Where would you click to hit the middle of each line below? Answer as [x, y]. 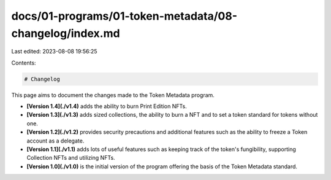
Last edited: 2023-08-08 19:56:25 [54, 52]
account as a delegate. [55, 141]
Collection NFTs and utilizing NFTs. [71, 158]
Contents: [24, 63]
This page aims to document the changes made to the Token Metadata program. [113, 95]
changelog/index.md [66, 33]
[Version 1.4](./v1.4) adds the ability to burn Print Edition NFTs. [107, 106]
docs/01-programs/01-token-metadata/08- [124, 16]
